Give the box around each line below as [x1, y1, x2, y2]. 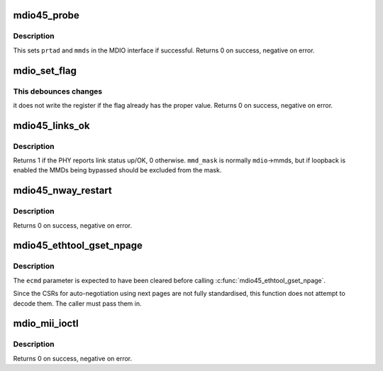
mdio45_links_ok [13, 119, 90, 131]
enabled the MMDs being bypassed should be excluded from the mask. [13, 166, 222, 175]
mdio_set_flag [13, 65, 77, 77]
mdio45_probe [13, 9, 79, 21]
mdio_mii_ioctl [13, 318, 79, 330]
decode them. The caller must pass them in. [13, 299, 142, 308]
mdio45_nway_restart [13, 184, 113, 196]
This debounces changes [13, 86, 103, 96]
